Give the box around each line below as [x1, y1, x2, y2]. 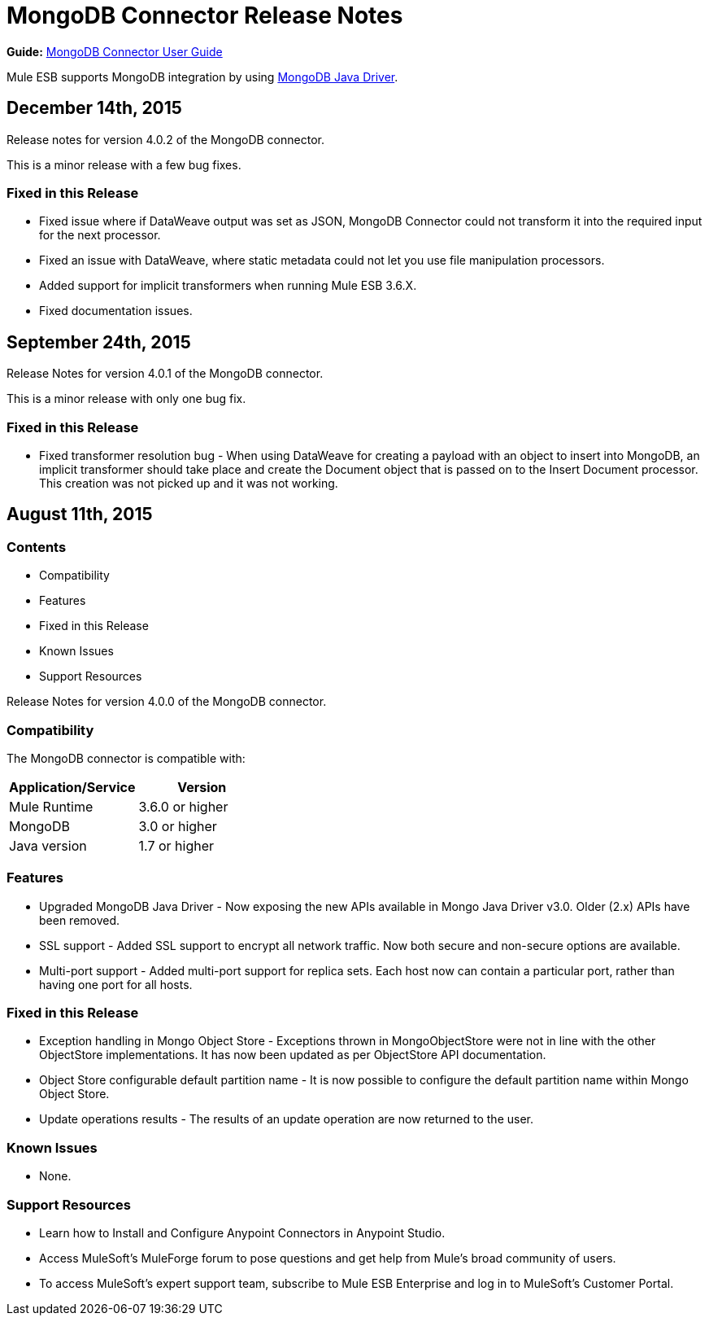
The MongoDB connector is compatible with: [7, 751, 246, 765]
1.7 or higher [138, 837, 215, 854]
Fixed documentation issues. [39, 304, 193, 318]
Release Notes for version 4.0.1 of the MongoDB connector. [7, 366, 324, 381]
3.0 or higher [138, 817, 217, 834]
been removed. [39, 913, 120, 927]
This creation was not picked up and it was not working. [39, 475, 338, 490]
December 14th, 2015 [7, 98, 182, 119]
